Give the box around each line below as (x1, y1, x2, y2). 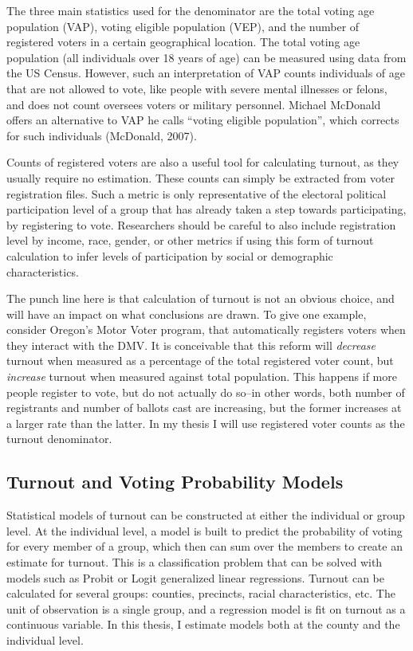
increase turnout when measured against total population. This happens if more (6, 368, 397, 385)
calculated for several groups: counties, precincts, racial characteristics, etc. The (6, 585, 395, 602)
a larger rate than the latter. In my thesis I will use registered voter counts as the (6, 414, 405, 431)
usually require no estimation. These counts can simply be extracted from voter (6, 169, 395, 186)
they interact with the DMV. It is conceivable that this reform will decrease (6, 336, 376, 353)
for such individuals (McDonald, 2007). (6, 127, 197, 143)
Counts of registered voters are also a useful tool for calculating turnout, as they (6, 154, 399, 171)
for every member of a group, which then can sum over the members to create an (6, 538, 403, 555)
